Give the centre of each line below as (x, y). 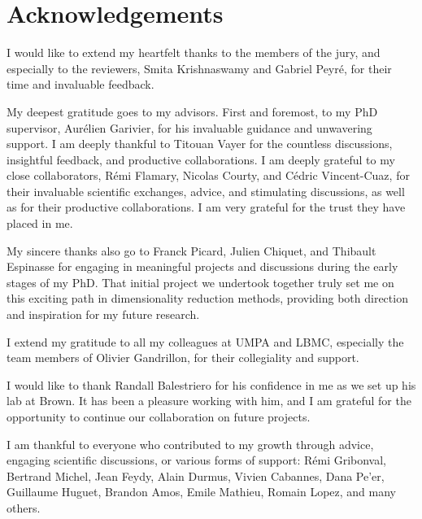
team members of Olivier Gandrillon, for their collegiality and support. (183, 358)
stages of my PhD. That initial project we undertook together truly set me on (200, 282)
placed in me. (40, 223)
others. (24, 507)
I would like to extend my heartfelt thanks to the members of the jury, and (194, 52)
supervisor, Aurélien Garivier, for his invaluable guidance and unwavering (189, 127)
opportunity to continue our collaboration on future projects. (159, 417)
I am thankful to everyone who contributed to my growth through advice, (190, 444)
